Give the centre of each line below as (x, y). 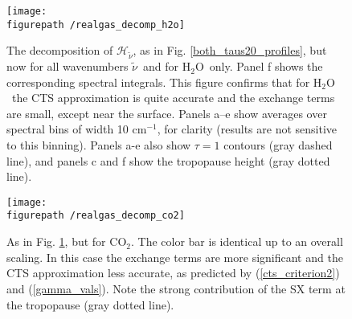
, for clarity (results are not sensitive (247, 129)
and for (161, 66)
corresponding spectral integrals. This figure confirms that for (158, 82)
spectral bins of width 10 (68, 129)
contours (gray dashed (278, 145)
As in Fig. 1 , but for (56, 241)
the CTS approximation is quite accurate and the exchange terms (173, 98)
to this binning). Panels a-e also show (99, 145)
